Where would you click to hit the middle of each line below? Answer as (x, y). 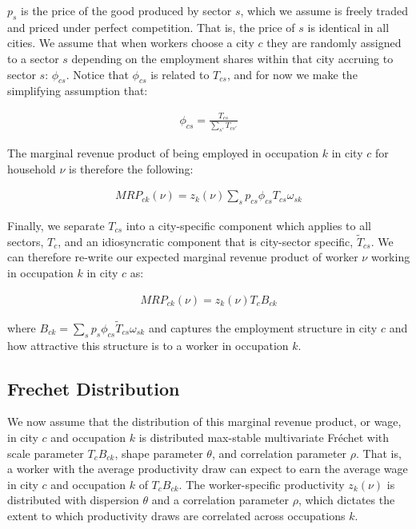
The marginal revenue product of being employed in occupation (163, 152)
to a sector (33, 58)
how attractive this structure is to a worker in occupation (148, 345)
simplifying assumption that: (78, 91)
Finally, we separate (56, 225)
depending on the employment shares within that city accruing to (232, 58)
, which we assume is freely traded (324, 10)
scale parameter (46, 453)
